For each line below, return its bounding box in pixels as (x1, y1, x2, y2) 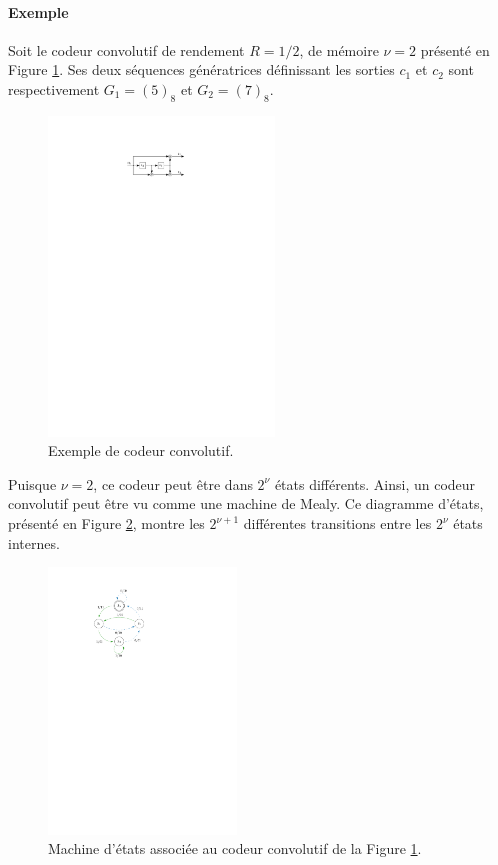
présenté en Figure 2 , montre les (8, 513, 205, 533)
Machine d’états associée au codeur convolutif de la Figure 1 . (48, 838, 422, 859)
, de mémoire (299, 39, 379, 60)
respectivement (8, 78, 100, 99)
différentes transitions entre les (243, 513, 432, 533)
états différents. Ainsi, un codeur (274, 473, 476, 494)
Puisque (8, 473, 57, 494)
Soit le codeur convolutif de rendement (8, 39, 245, 60)
